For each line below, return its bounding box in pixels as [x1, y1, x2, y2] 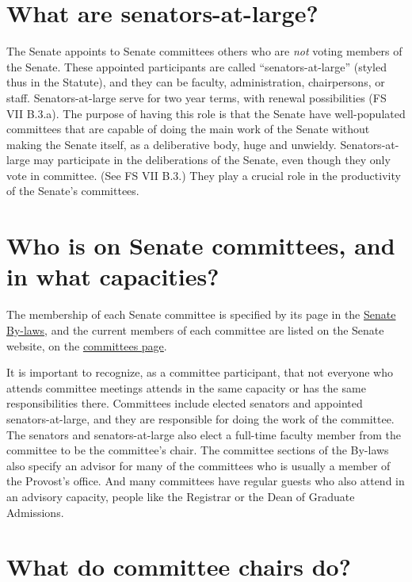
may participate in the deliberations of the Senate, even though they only [33, 151, 391, 168]
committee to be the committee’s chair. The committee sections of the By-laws [6, 442, 389, 458]
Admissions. [6, 504, 64, 520]
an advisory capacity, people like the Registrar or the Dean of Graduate [6, 488, 355, 504]
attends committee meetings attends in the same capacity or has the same [6, 379, 366, 396]
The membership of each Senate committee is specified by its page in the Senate [6, 306, 396, 323]
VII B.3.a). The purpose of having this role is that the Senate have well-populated [6, 105, 406, 121]
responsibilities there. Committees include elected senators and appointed [6, 395, 363, 412]
